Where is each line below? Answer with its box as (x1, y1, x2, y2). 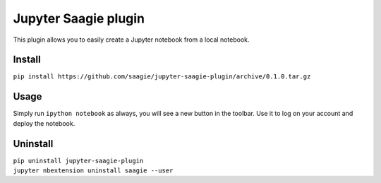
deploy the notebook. (13, 119, 75, 127)
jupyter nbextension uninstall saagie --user (13, 167, 174, 175)
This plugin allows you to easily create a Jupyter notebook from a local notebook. (13, 35, 250, 44)
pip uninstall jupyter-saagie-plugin (13, 156, 144, 165)
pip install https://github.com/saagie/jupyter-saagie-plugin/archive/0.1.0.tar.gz (13, 73, 311, 81)
